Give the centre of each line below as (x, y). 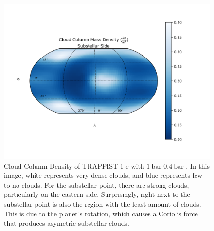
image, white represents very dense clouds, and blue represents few (103, 175)
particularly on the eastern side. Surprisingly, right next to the (97, 194)
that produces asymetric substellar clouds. (67, 223)
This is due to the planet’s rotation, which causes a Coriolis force (101, 213)
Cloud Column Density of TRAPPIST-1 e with (74, 165)
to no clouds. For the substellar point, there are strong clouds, (97, 184)
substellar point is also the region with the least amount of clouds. (103, 203)
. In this (198, 165)
